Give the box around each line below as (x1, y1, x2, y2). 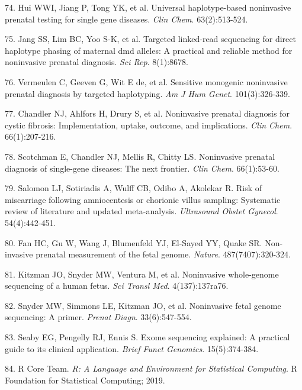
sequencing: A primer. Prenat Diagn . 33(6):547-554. (5, 311, 192, 323)
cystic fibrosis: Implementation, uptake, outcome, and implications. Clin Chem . (5, 118, 293, 131)
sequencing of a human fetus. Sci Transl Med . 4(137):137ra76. (5, 279, 229, 292)
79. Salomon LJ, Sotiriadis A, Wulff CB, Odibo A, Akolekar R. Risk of (5, 182, 262, 194)
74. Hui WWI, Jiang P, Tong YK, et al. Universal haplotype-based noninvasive (5, 1, 291, 13)
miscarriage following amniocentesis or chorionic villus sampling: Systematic (5, 193, 281, 205)
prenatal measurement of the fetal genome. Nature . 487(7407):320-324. (36, 248, 291, 260)
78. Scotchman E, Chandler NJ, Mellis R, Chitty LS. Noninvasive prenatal (5, 150, 275, 162)
